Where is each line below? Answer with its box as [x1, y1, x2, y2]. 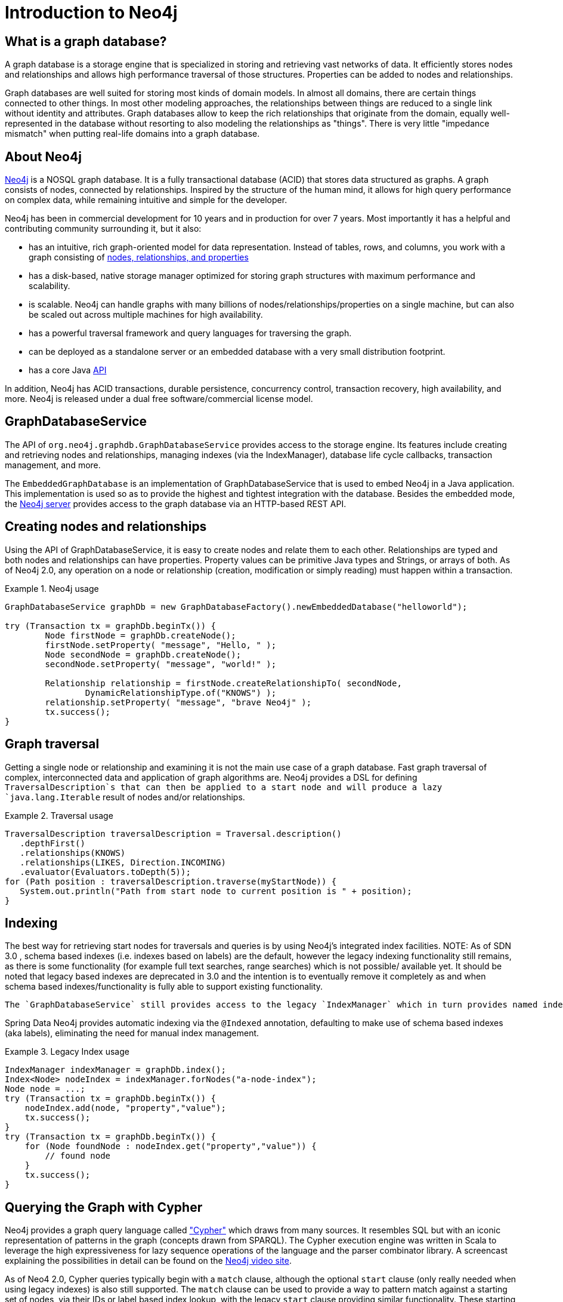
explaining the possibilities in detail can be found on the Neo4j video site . [5, 1255, 292, 1266]
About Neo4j [5, 149, 82, 164]
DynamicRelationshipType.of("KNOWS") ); [85, 687, 277, 698]
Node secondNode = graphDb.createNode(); [45, 649, 242, 659]
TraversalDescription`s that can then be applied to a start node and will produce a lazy [5, 782, 443, 792]
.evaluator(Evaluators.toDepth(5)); [20, 867, 191, 877]
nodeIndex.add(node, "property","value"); [24, 1103, 226, 1113]
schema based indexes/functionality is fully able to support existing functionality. [5, 981, 323, 992]
